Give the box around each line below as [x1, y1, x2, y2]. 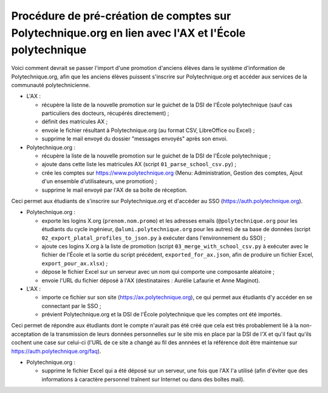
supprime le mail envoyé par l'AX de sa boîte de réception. [41, 186, 188, 193]
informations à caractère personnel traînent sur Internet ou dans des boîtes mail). [41, 375, 245, 383]
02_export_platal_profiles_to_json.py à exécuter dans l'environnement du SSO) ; [41, 234, 266, 242]
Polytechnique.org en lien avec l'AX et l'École [11, 26, 246, 40]
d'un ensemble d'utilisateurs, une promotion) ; [41, 178, 157, 185]
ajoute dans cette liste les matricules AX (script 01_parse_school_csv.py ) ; [41, 161, 237, 168]
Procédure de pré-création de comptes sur [11, 9, 231, 23]
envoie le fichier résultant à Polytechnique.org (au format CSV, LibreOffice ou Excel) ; [41, 127, 255, 134]
